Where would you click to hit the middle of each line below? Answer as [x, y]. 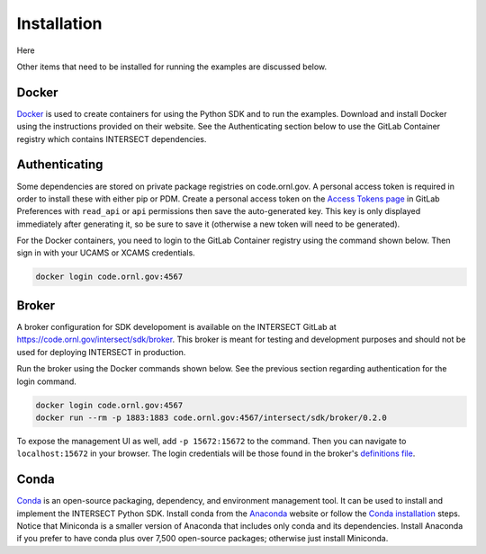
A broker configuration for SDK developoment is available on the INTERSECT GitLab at [176, 326]
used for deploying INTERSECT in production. [101, 352]
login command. [46, 381]
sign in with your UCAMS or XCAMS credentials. [106, 253]
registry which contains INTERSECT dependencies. [112, 138]
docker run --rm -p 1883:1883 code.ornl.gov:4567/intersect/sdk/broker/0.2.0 [211, 417]
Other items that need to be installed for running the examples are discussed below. [172, 67]
